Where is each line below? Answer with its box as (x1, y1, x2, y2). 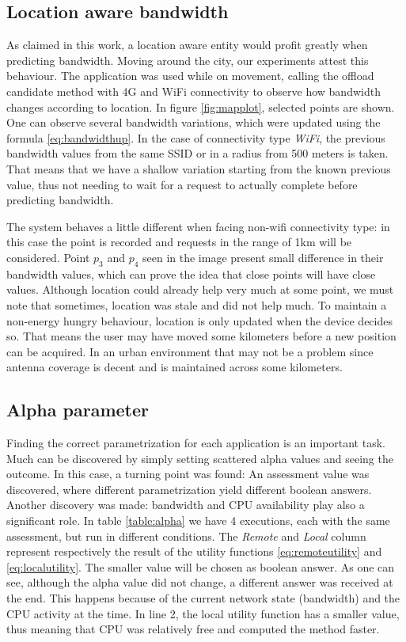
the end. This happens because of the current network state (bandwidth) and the (6, 590, 400, 606)
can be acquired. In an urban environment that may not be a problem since (6, 343, 374, 359)
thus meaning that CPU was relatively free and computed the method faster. (6, 621, 380, 637)
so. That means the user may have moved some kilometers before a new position (6, 328, 397, 344)
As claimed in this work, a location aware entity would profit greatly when (6, 36, 368, 53)
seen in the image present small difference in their (142, 249, 384, 265)
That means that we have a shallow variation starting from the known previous (6, 160, 391, 177)
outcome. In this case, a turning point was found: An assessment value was (6, 465, 370, 482)
